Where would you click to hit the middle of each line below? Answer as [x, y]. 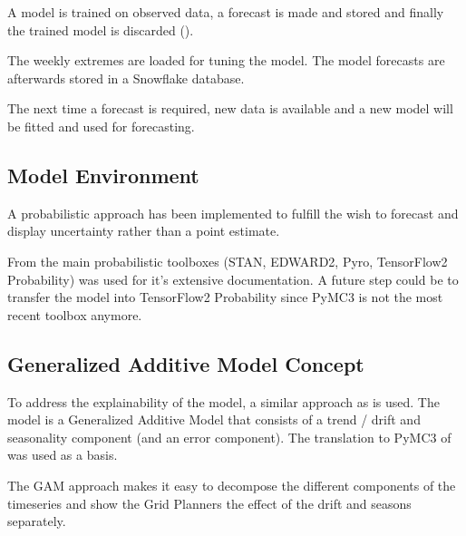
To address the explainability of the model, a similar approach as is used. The [223, 401]
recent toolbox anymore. [75, 314]
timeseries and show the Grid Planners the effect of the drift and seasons [209, 503]
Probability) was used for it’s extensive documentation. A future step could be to [233, 279]
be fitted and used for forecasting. [101, 126]
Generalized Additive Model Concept [186, 363]
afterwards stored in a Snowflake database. [126, 78]
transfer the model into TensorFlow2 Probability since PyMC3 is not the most [225, 297]
